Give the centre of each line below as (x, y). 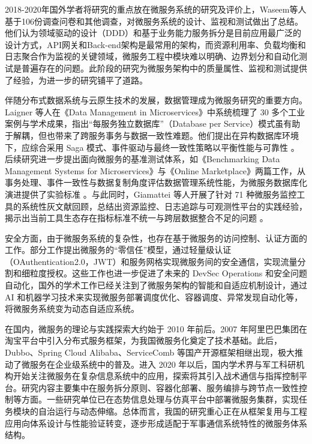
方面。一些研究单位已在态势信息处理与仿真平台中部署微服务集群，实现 (160, 399)
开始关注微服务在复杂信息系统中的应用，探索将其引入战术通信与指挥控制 (156, 376)
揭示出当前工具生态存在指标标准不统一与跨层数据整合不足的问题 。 (136, 218)
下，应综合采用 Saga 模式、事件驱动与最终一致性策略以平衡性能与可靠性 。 (152, 147)
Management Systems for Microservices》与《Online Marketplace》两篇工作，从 (155, 170)
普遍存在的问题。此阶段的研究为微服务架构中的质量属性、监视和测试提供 (164, 68)
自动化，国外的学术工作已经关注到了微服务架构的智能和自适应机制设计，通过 (156, 285)
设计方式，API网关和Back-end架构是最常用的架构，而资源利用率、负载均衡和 (155, 44)
